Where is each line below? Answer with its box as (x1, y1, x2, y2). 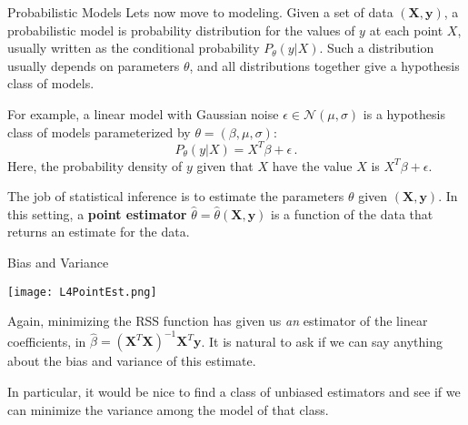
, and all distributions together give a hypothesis (189, 56, 460, 75)
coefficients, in (7, 331, 86, 350)
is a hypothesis (363, 104, 445, 123)
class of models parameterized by (7, 122, 191, 141)
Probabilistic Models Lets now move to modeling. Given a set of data (7, 3, 393, 21)
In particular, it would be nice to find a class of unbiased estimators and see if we (7, 381, 461, 400)
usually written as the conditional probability (7, 38, 260, 57)
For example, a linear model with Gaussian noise (7, 104, 279, 123)
